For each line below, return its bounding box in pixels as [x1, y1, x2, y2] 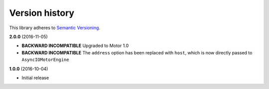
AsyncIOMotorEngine [21, 57, 69, 63]
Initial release [21, 75, 49, 81]
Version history [9, 7, 75, 18]
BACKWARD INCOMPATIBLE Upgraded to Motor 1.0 [21, 43, 129, 49]
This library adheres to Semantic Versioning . [9, 25, 101, 31]
